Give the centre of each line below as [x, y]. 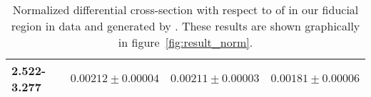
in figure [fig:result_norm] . [185, 42]
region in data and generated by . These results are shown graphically [185, 26]
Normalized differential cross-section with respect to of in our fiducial [185, 10]
